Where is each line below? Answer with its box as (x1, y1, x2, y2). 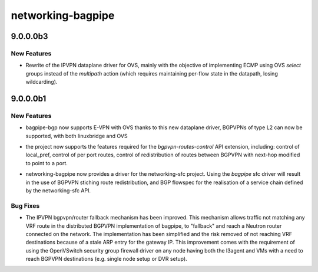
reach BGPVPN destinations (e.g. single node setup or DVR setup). (25, 255, 188, 263)
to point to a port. (25, 159, 68, 166)
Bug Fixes (11, 201, 40, 209)
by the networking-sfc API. (25, 186, 91, 194)
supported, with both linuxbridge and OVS (25, 132, 128, 139)
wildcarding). (25, 78, 58, 86)
